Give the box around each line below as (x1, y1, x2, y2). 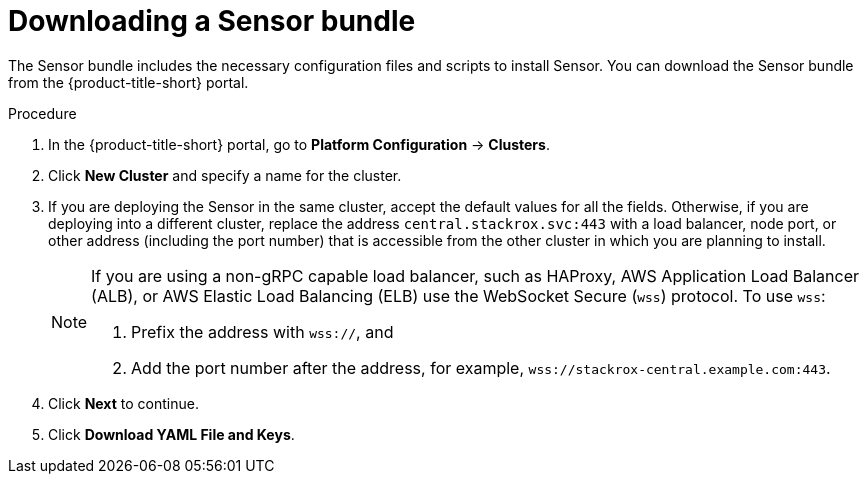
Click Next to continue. (48, 394, 199, 412)
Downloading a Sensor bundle (8, 4, 416, 38)
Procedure (8, 104, 77, 122)
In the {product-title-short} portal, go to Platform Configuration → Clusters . (48, 135, 550, 153)
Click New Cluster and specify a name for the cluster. (48, 166, 402, 184)
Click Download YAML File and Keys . (48, 425, 295, 443)
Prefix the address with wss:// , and (131, 321, 394, 342)
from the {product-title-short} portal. (8, 73, 249, 91)
